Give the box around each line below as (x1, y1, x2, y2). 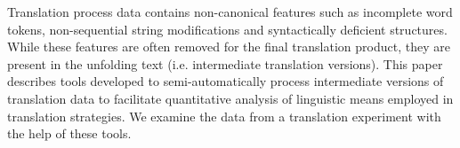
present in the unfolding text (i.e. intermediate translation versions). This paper (7, 54, 443, 73)
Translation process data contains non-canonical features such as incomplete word (7, 3, 453, 20)
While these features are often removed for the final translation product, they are (7, 37, 450, 56)
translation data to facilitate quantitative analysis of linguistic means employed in (7, 89, 454, 107)
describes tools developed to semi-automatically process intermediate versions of (7, 72, 444, 90)
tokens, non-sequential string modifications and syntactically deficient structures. (7, 19, 448, 38)
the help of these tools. (7, 124, 132, 143)
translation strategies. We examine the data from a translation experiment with (7, 106, 441, 125)
